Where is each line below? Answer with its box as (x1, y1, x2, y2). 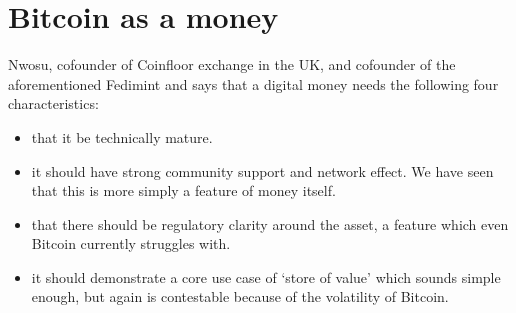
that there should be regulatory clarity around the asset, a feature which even (31, 213, 509, 234)
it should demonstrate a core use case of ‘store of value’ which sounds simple (31, 266, 501, 287)
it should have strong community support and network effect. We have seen (31, 160, 494, 181)
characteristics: (8, 93, 99, 114)
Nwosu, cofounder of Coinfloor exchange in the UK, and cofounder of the (8, 54, 456, 75)
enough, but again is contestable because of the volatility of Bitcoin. (31, 286, 449, 307)
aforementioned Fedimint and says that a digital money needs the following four (8, 73, 499, 94)
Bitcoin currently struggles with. (31, 233, 231, 254)
